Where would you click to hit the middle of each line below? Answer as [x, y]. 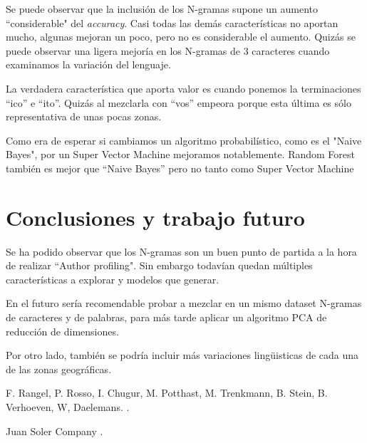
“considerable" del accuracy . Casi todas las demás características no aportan [172, 22]
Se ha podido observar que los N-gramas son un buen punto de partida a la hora [181, 251]
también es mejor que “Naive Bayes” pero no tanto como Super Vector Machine [180, 168]
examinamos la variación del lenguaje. [88, 64]
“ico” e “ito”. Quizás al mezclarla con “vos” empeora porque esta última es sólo [179, 102]
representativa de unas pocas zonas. [84, 116]
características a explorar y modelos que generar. [113, 279]
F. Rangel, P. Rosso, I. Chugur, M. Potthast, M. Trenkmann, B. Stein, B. [167, 393]
